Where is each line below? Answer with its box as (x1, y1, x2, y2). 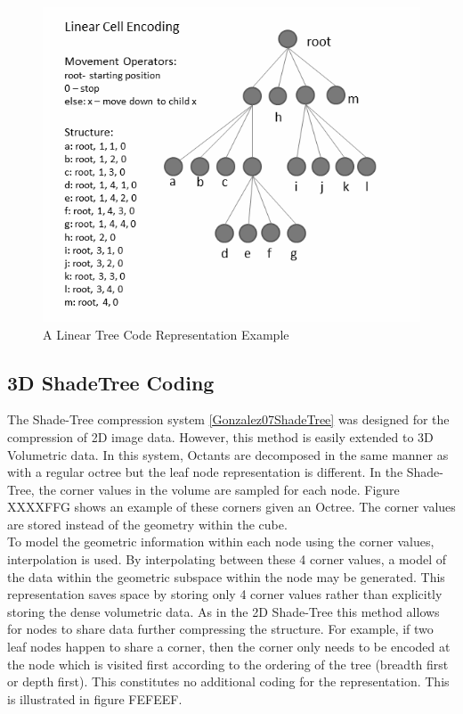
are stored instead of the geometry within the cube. (7, 514, 288, 533)
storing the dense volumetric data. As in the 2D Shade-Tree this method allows (7, 602, 440, 620)
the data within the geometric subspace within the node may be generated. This (7, 567, 445, 586)
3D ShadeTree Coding (7, 368, 215, 396)
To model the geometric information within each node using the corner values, (7, 532, 435, 551)
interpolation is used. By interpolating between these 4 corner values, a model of (7, 550, 446, 569)
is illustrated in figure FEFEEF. (7, 689, 183, 708)
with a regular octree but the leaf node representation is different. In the (7, 463, 403, 481)
